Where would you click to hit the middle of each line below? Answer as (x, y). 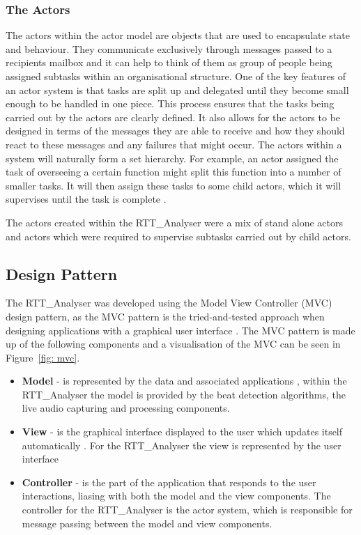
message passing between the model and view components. (147, 523)
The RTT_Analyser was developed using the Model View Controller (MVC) (169, 303)
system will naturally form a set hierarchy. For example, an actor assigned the (172, 158)
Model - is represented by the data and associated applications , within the (184, 381)
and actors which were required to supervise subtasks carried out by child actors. (178, 236)
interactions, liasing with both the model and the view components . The (176, 496)
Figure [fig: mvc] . (43, 357)
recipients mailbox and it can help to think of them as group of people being (169, 62)
